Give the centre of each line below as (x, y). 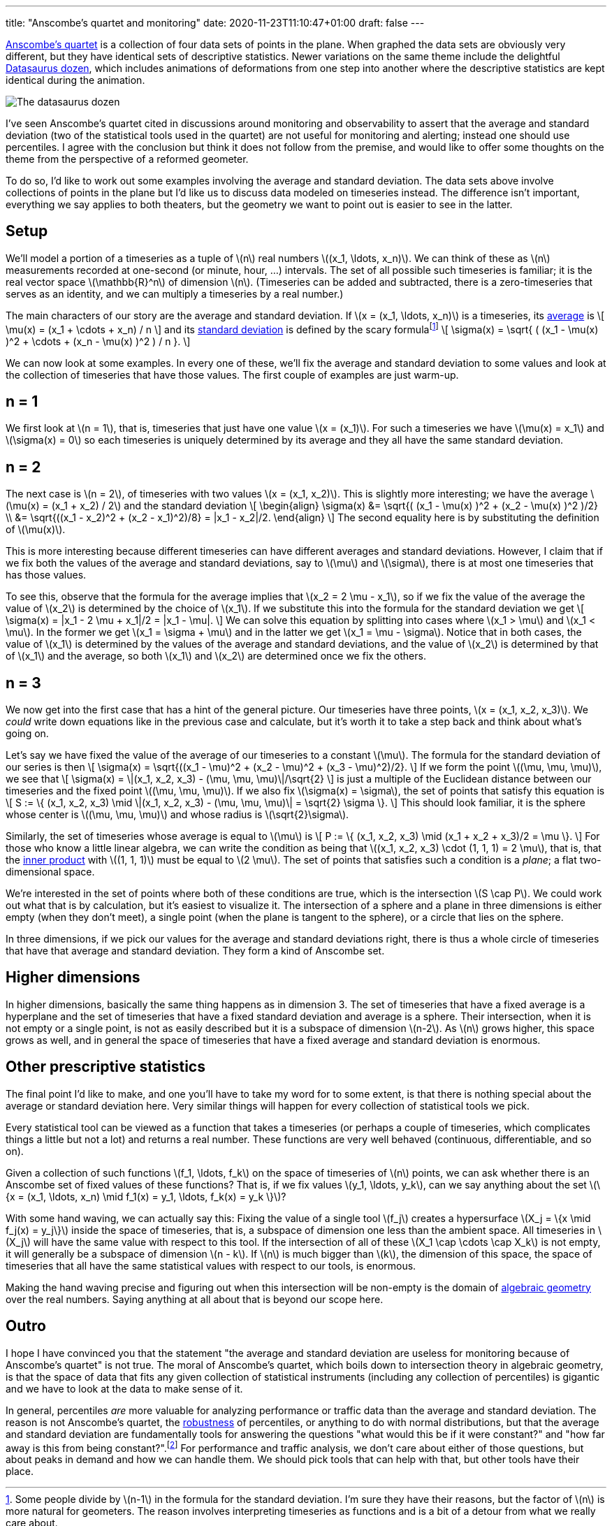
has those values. (46, 575)
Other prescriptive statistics (105, 1067)
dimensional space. (50, 872)
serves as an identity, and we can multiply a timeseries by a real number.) (175, 293)
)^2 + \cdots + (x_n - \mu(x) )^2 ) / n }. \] (98, 341)
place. (20, 1471)
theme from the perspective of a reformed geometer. (127, 159)
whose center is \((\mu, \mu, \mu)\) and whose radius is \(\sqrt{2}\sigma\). (177, 815)
